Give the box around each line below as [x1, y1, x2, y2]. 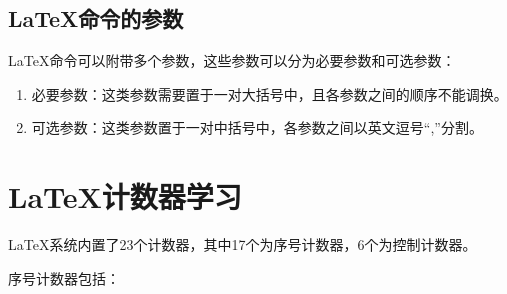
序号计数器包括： [8, 267, 120, 288]
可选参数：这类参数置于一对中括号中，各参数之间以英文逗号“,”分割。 [31, 117, 483, 138]
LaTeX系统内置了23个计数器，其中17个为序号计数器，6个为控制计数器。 [8, 234, 477, 255]
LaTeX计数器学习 [8, 176, 242, 217]
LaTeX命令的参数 [8, 3, 184, 34]
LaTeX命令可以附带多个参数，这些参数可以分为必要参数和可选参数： [8, 50, 456, 71]
